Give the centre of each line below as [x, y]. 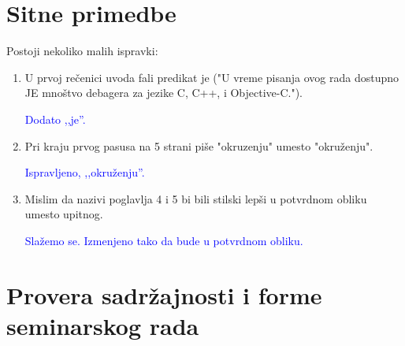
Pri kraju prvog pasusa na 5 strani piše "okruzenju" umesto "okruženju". [199, 145]
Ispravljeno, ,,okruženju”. [85, 172]
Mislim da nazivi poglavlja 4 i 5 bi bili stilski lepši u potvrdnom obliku [196, 198]
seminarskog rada [103, 325]
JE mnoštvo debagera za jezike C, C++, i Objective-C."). [164, 93]
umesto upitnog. [64, 214]
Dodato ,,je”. [55, 119]
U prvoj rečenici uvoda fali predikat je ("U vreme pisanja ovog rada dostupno [212, 77]
